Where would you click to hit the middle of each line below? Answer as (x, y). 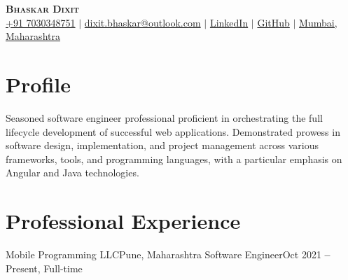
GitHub (273, 22)
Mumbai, (318, 22)
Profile (38, 84)
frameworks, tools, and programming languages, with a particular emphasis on (174, 159)
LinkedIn (229, 22)
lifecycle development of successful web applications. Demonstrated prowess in (173, 131)
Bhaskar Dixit (42, 8)
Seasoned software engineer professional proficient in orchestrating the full (164, 117)
